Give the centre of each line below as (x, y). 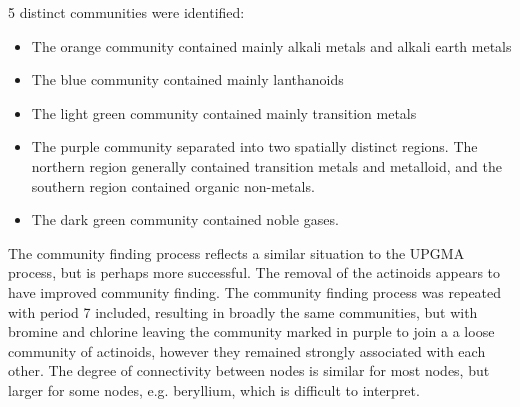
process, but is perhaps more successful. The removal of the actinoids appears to (254, 272)
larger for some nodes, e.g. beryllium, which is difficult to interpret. (214, 389)
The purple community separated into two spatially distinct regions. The (254, 146)
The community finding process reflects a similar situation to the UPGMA (236, 252)
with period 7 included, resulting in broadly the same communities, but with (243, 311)
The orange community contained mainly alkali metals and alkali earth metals (271, 45)
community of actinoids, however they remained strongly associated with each (247, 350)
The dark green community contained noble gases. (185, 219)
